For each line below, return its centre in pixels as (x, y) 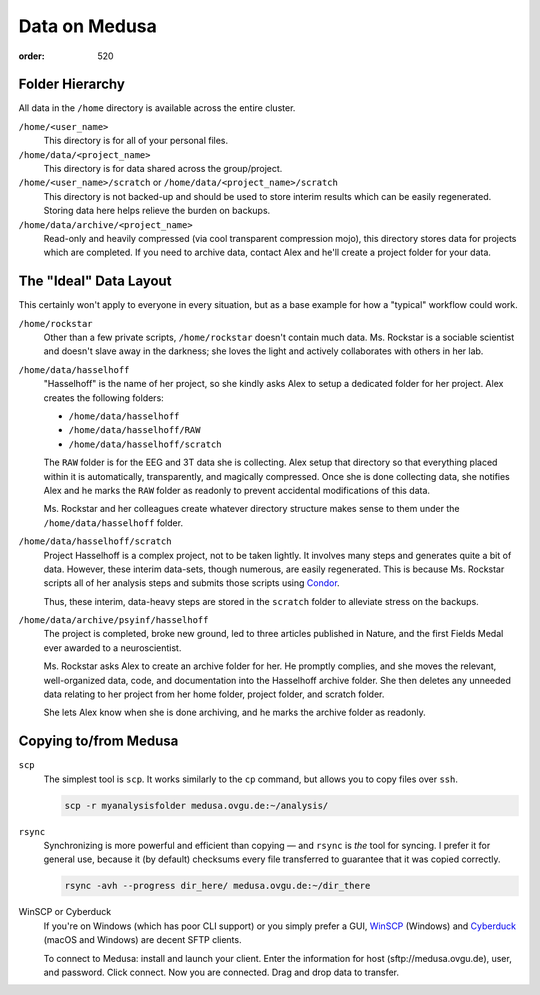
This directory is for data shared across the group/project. (163, 169)
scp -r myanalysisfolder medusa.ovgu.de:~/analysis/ (196, 805)
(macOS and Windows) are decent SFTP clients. (142, 940)
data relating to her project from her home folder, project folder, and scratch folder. (214, 694)
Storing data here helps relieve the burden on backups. (157, 211)
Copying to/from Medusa (98, 741)
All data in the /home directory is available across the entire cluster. (157, 108)
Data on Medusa (87, 26)
